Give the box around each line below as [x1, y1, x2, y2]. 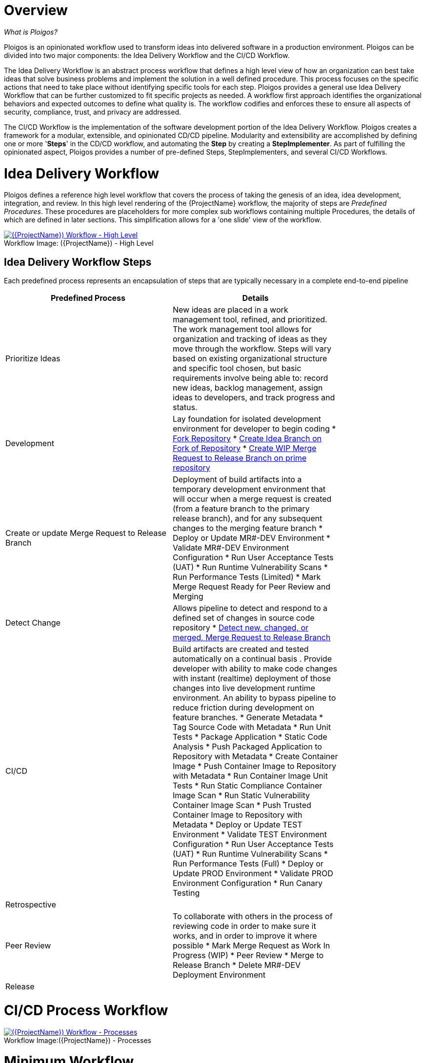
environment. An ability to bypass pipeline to [173, 693, 336, 703]
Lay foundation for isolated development [173, 414, 321, 424]
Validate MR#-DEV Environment [173, 543, 289, 553]
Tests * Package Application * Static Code [173, 732, 327, 742]
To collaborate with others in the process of [173, 911, 333, 922]
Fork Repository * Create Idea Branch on [173, 433, 322, 444]
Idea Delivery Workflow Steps [4, 256, 152, 268]
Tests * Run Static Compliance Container [173, 781, 323, 791]
